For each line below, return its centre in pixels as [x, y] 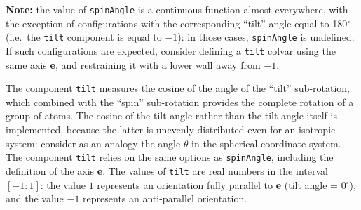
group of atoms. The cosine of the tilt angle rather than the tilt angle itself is [171, 116]
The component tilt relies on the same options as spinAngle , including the [170, 157]
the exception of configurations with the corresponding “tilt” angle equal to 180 [177, 23]
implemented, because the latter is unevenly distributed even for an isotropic [171, 129]
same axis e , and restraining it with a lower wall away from [133, 64]
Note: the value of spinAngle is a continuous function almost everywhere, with [177, 9]
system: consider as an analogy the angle [93, 143]
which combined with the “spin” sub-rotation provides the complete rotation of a [180, 101]
